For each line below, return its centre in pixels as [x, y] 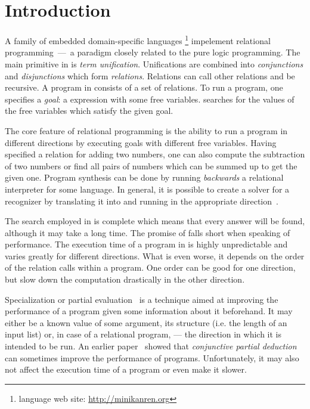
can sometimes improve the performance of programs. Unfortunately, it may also [152, 357]
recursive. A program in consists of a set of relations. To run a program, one [144, 87]
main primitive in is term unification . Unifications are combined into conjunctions [154, 63]
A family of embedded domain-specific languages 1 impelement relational [138, 40]
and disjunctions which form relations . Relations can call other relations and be [150, 75]
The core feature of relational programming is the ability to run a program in [146, 130]
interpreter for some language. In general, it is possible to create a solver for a [147, 189]
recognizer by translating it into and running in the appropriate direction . [142, 201]
